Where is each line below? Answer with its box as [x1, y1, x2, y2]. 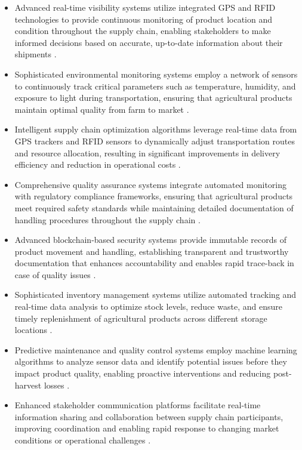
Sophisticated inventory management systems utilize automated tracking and [14, 288, 297, 301]
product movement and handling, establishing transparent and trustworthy [14, 245, 289, 257]
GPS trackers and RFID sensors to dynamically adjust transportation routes [14, 134, 295, 147]
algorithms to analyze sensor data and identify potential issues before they [14, 355, 287, 368]
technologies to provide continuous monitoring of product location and [14, 13, 273, 25]
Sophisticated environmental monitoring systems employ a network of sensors [14, 67, 298, 80]
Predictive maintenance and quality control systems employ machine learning [14, 343, 297, 356]
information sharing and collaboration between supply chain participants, [14, 410, 283, 423]
